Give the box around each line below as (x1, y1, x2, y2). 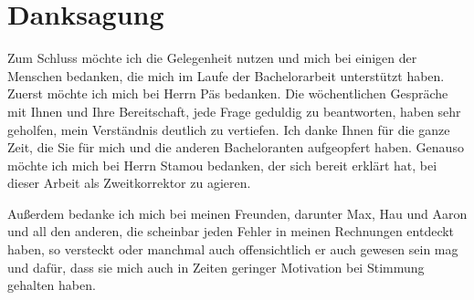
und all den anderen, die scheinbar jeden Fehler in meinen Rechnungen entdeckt (7, 222, 455, 241)
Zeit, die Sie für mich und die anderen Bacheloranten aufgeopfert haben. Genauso (7, 138, 464, 157)
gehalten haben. (7, 275, 96, 295)
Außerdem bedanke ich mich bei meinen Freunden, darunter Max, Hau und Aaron (7, 203, 468, 222)
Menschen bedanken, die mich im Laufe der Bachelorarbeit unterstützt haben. (7, 66, 445, 85)
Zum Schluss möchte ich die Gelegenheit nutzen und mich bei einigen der (7, 48, 417, 67)
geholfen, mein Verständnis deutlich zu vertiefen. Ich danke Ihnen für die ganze (7, 119, 450, 139)
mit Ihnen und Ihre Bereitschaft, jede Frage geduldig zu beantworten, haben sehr (7, 101, 461, 120)
